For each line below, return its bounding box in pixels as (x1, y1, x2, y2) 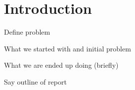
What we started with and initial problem (4, 43, 131, 53)
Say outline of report (4, 76, 67, 87)
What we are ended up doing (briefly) (4, 60, 119, 70)
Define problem (4, 27, 50, 37)
